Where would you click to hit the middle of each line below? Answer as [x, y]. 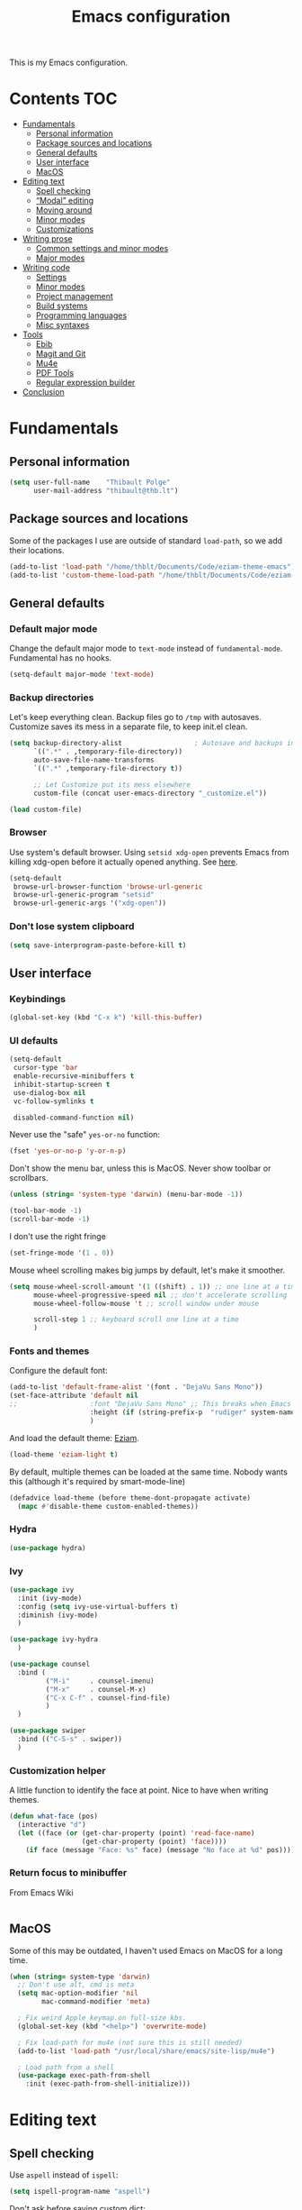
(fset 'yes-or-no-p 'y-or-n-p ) [68, 1151]
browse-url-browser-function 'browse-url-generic [108, 886]
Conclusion [43, 392]
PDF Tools [55, 373]
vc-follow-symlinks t [53, 1101]
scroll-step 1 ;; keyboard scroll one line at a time [136, 1320]
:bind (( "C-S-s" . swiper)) [70, 1740]
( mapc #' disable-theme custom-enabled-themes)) [108, 1506]
